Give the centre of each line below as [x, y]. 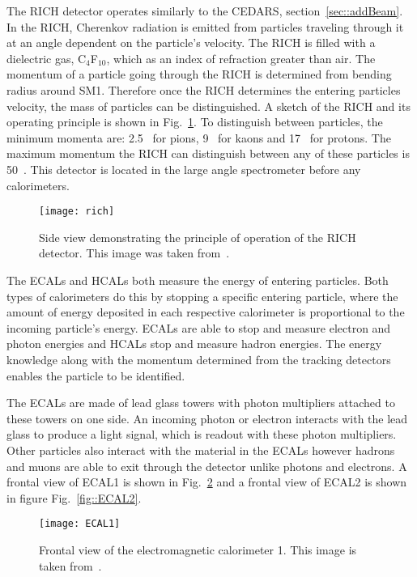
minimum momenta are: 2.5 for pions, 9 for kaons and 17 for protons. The [199, 137]
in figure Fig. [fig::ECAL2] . [74, 497]
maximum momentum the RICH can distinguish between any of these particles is [208, 153]
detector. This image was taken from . [134, 253]
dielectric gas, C [47, 58]
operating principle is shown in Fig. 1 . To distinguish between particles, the [195, 122]
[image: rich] [77, 212]
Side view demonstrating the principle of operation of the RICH [198, 237]
